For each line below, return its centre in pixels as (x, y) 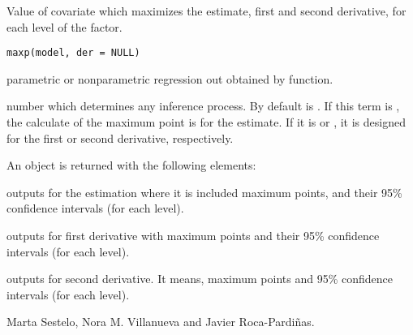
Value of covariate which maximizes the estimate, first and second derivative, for (206, 11)
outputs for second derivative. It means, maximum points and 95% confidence (200, 279)
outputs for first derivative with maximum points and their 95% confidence (193, 235)
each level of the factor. (65, 26)
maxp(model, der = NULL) (73, 53)
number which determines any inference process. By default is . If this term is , (203, 106)
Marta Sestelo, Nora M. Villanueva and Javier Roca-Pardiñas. (161, 322)
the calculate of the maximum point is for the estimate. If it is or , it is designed (206, 122)
